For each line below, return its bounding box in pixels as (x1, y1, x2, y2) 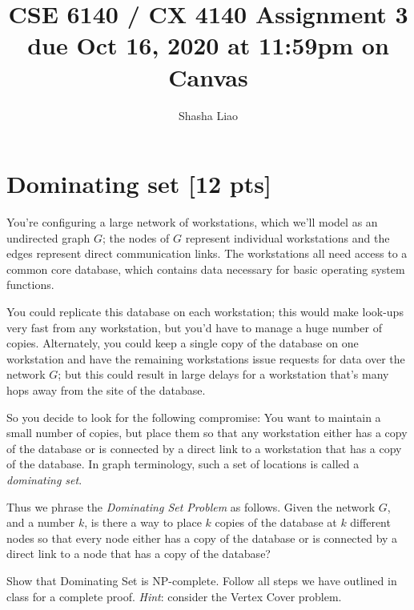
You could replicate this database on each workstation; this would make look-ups (6, 303, 404, 319)
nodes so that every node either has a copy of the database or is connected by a (6, 529, 398, 546)
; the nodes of (102, 229, 170, 246)
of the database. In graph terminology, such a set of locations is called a (6, 455, 360, 472)
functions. (6, 276, 54, 293)
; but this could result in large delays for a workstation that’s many (58, 366, 389, 383)
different (350, 514, 391, 531)
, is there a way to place (84, 514, 202, 531)
